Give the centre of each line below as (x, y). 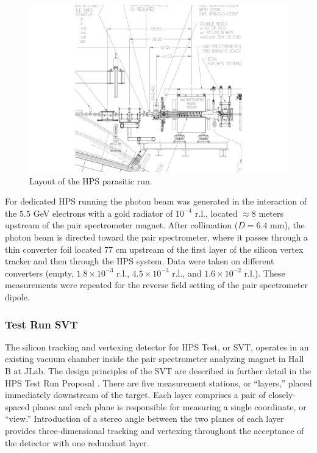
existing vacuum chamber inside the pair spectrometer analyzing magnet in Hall (155, 359)
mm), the (287, 225)
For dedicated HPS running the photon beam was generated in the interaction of (156, 201)
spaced (17, 406)
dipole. (17, 297)
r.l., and (187, 273)
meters (271, 213)
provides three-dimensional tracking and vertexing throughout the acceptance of (155, 431)
